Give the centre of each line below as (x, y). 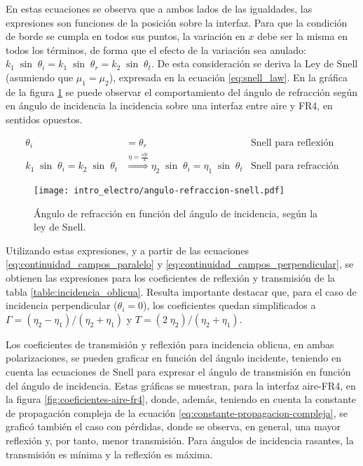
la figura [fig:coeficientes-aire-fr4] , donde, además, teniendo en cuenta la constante (181, 399)
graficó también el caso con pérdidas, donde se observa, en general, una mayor (173, 426)
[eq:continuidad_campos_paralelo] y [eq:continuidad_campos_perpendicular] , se (180, 264)
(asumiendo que (40, 77)
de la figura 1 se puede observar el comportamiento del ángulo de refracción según (182, 91)
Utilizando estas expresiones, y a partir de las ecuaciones (128, 250)
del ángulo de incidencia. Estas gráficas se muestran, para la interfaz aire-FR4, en (181, 385)
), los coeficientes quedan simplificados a (229, 305)
